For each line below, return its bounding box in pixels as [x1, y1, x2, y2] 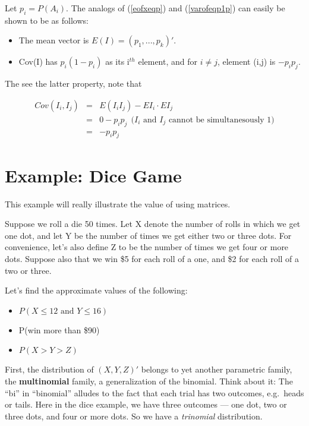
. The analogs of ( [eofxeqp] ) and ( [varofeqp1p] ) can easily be [66, 2, 285, 14]
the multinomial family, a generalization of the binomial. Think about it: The [5, 374, 293, 387]
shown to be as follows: [5, 14, 89, 26]
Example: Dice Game [5, 163, 182, 187]
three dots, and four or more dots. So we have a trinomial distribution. [5, 409, 263, 422]
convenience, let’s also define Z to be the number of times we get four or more [5, 241, 289, 253]
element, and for [138, 55, 198, 68]
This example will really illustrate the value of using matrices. [5, 197, 231, 210]
